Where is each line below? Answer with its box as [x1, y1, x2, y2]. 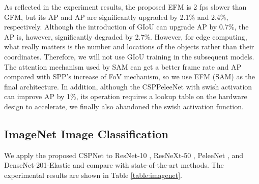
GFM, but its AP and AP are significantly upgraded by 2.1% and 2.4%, [4, 11, 228, 22]
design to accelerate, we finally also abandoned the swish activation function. [4, 101, 244, 111]
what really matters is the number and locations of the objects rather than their [4, 41, 254, 52]
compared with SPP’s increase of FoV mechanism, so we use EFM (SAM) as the [4, 71, 255, 82]
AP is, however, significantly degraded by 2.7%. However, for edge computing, [4, 31, 247, 42]
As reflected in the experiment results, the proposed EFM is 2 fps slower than [4, 2, 247, 12]
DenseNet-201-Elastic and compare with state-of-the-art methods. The [4, 160, 224, 170]
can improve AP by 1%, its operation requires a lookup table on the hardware [4, 91, 247, 102]
